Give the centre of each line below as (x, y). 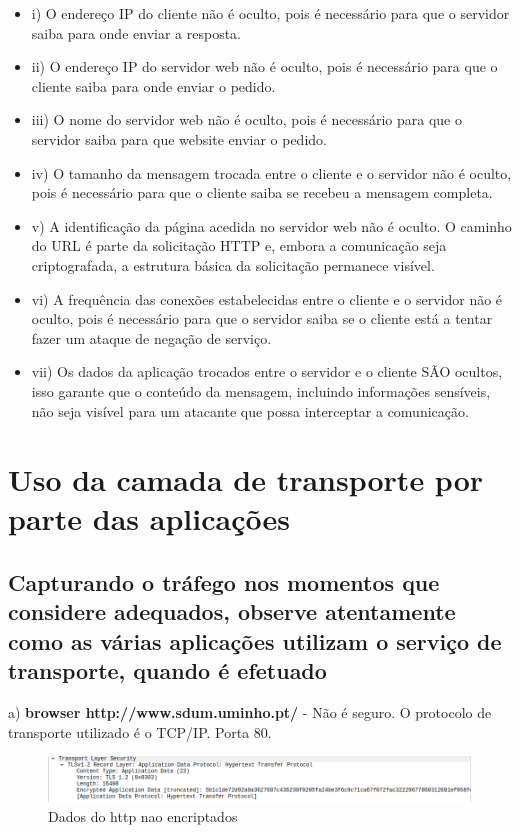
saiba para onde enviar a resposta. (136, 32)
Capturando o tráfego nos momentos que (224, 582)
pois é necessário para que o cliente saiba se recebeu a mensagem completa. (262, 192)
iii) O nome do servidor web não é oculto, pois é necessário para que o (246, 119)
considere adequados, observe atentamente (232, 611)
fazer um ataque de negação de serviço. (151, 337)
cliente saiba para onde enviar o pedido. (153, 85)
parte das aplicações (149, 518)
